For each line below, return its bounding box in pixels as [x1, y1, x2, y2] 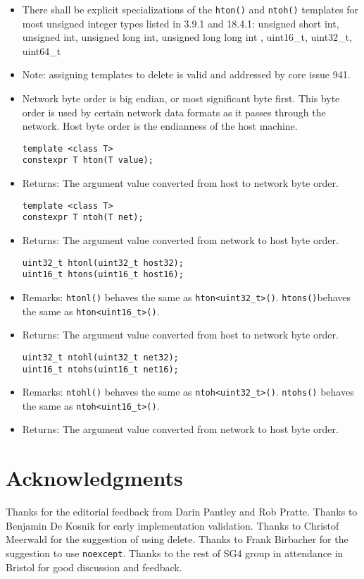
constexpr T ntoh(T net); [22, 212, 144, 223]
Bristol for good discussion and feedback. [6, 559, 182, 574]
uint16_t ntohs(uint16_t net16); [22, 364, 179, 374]
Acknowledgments [6, 463, 183, 492]
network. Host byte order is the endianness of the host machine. [22, 118, 298, 133]
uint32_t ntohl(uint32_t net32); [22, 352, 179, 362]
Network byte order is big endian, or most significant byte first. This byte [22, 91, 340, 106]
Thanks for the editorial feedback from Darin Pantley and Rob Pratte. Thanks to [6, 504, 358, 519]
